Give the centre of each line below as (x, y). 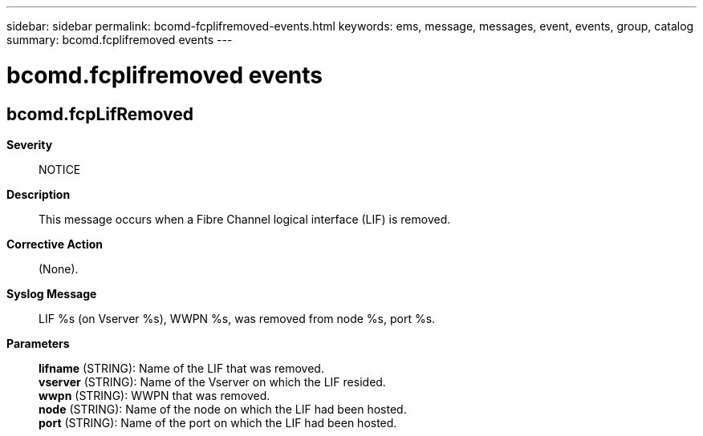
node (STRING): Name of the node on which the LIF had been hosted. (223, 409)
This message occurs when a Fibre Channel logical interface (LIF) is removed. (245, 219)
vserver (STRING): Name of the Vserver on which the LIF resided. (212, 381)
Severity (30, 144)
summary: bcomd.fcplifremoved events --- (120, 40)
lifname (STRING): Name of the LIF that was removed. (181, 368)
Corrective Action (55, 244)
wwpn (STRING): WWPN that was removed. (154, 395)
